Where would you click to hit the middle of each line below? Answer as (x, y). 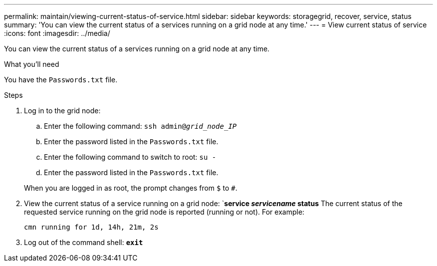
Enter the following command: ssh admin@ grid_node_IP (140, 126)
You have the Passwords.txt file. (61, 80)
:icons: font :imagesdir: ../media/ (57, 33)
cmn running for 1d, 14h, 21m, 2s (91, 227)
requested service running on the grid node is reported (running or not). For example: (164, 212)
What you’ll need (32, 64)
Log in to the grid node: (62, 111)
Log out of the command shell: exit (84, 242)
